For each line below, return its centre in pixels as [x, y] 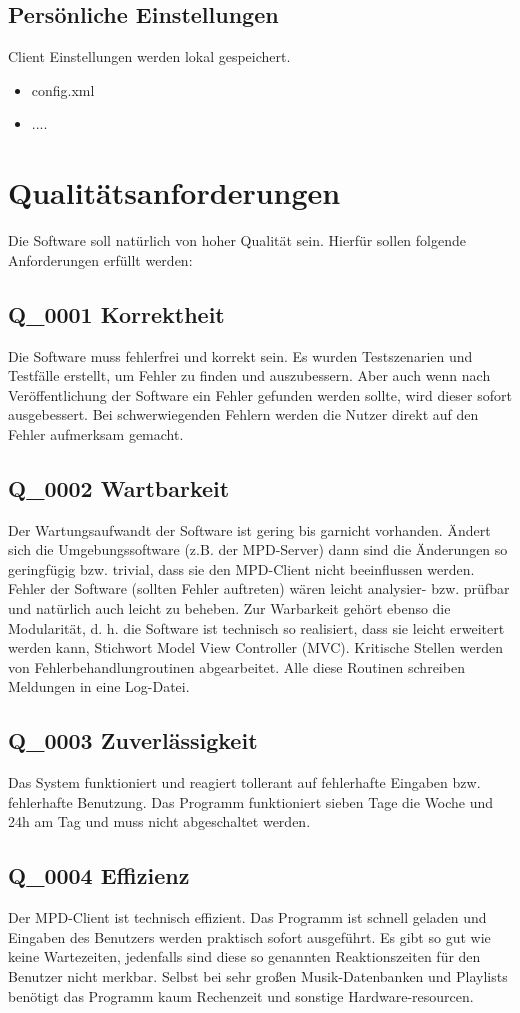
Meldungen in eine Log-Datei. [99, 686]
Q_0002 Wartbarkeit [119, 487]
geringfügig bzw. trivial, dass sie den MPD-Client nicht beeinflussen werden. [241, 568]
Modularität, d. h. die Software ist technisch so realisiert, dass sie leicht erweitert [256, 627]
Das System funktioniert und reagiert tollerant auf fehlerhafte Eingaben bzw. [244, 782]
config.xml [63, 89]
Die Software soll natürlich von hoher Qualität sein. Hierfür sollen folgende [237, 240]
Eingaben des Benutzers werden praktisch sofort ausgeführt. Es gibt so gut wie [249, 936]
